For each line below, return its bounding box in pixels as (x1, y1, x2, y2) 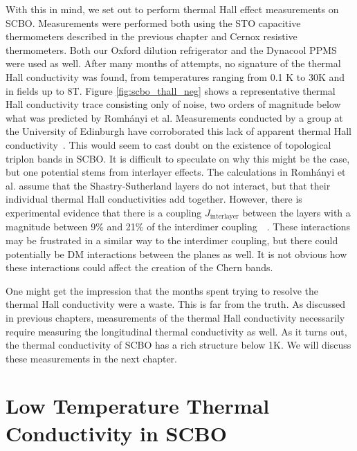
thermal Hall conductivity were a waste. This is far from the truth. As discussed (6, 297, 346, 311)
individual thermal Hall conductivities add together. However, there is (6, 192, 302, 206)
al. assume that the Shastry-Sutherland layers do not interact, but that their (6, 178, 331, 192)
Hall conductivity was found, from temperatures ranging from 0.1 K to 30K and (6, 69, 345, 84)
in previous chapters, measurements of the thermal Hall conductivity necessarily (6, 310, 345, 324)
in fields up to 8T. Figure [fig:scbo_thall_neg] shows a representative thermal (6, 83, 336, 98)
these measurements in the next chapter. (6, 351, 177, 365)
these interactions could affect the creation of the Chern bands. (6, 260, 273, 275)
